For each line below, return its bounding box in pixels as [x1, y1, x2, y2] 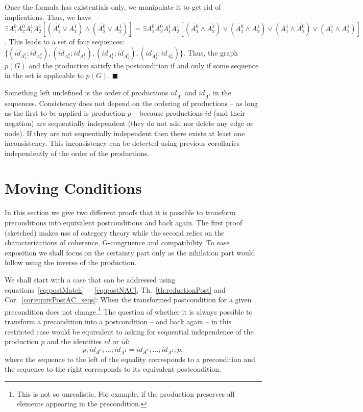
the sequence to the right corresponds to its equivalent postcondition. [5, 364, 222, 374]
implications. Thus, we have [5, 11, 92, 22]
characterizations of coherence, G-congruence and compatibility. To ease [5, 237, 230, 248]
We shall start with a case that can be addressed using [5, 274, 176, 285]
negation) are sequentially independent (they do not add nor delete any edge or [5, 117, 253, 128]
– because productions [133, 108, 203, 118]
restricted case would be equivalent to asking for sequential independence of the [5, 326, 254, 337]
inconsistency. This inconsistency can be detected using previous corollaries [5, 138, 239, 148]
